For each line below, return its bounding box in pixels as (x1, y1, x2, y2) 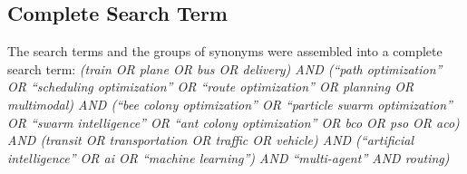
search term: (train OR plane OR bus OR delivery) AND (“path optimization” (7, 59, 443, 78)
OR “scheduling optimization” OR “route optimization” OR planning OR (7, 77, 414, 96)
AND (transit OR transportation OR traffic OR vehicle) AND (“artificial (7, 130, 414, 150)
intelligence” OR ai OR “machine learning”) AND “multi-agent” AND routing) (7, 148, 450, 167)
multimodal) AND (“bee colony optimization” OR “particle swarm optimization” (7, 94, 452, 113)
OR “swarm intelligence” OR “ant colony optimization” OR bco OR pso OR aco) (7, 112, 460, 131)
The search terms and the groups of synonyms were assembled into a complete (7, 42, 443, 61)
